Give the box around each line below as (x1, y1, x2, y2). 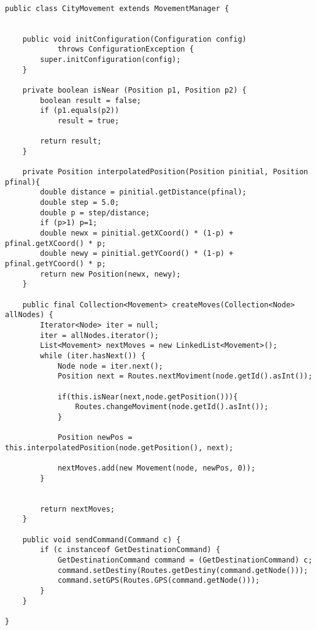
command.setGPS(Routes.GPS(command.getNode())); (57, 576, 260, 585)
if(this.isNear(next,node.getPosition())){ (57, 392, 238, 401)
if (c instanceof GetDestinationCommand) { (40, 545, 220, 555)
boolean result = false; (40, 96, 141, 105)
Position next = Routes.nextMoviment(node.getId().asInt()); (57, 372, 313, 381)
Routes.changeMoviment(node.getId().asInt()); (75, 402, 269, 412)
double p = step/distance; (40, 208, 150, 217)
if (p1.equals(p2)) (40, 106, 120, 115)
